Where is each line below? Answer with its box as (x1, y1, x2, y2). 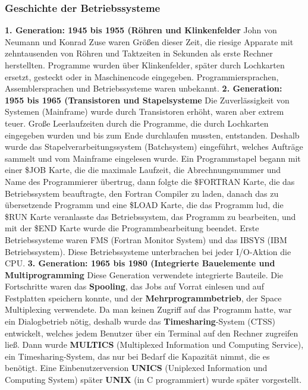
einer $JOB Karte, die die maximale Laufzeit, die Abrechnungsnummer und (5, 163, 281, 176)
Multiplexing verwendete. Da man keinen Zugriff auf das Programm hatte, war (5, 303, 292, 316)
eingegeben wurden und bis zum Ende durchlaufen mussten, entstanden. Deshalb (5, 128, 300, 141)
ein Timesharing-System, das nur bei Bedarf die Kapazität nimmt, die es (5, 350, 270, 362)
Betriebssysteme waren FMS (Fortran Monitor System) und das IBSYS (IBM (5, 233, 287, 246)
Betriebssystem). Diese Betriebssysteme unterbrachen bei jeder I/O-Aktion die (5, 245, 291, 257)
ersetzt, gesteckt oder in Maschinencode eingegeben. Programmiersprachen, (5, 70, 279, 83)
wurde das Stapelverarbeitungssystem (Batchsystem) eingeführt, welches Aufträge (5, 140, 303, 153)
